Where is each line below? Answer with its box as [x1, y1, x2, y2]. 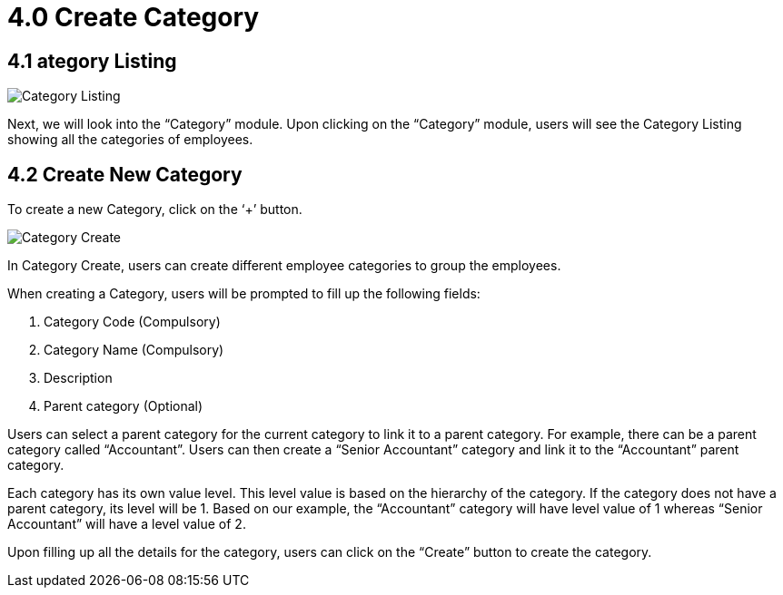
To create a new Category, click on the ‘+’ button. [7, 201, 302, 218]
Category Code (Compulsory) [44, 314, 221, 330]
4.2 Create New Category [7, 162, 243, 186]
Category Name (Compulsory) [44, 342, 224, 358]
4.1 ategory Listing [7, 49, 177, 73]
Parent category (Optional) [44, 398, 203, 415]
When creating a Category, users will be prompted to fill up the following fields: [7, 286, 481, 302]
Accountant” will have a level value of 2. [7, 516, 246, 532]
